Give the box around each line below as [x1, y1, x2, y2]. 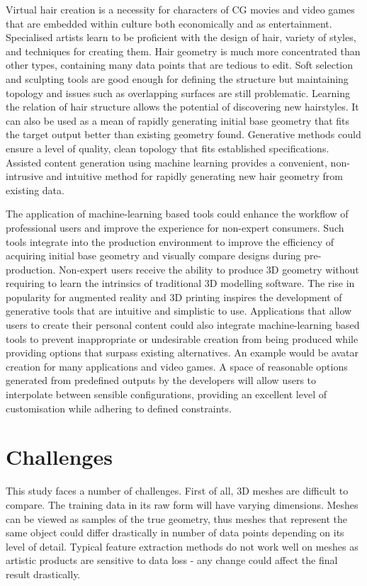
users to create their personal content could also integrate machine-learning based [6, 317, 360, 332]
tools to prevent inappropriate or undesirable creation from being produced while [6, 331, 358, 346]
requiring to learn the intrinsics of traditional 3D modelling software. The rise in [6, 276, 355, 291]
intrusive [6, 169, 43, 184]
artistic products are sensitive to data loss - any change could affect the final [6, 553, 338, 568]
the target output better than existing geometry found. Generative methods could [6, 127, 361, 142]
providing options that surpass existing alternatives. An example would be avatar [6, 345, 359, 360]
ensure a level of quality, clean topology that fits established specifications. [6, 140, 329, 155]
